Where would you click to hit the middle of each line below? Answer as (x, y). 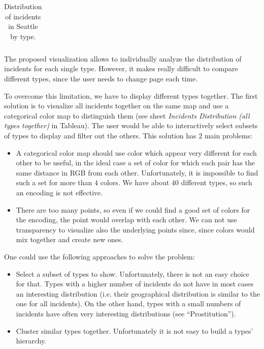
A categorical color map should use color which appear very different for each (136, 152)
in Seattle (23, 26)
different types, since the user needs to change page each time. (101, 79)
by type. (23, 36)
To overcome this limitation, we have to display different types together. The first (131, 95)
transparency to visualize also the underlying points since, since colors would (135, 229)
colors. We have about (135, 182)
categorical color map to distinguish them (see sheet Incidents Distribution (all (127, 115)
